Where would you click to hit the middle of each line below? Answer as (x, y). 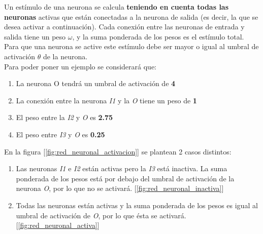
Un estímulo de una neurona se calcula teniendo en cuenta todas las (117, 7)
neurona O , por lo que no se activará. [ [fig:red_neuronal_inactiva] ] (120, 188)
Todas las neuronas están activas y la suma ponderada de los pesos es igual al (137, 205)
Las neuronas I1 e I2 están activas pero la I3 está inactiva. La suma (122, 168)
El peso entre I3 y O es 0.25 (60, 134)
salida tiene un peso (35, 36)
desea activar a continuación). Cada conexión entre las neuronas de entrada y (124, 27)
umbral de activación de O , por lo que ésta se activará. (101, 215)
